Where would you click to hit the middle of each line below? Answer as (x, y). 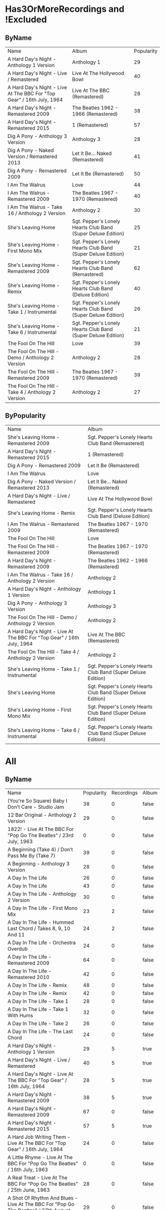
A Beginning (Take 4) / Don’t (40, 849)
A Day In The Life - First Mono (42, 908)
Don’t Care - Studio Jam (36, 807)
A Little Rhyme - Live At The (40, 1157)
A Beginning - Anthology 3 (39, 864)
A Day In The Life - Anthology (42, 894)
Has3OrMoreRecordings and (65, 9)
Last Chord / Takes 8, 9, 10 (39, 928)
